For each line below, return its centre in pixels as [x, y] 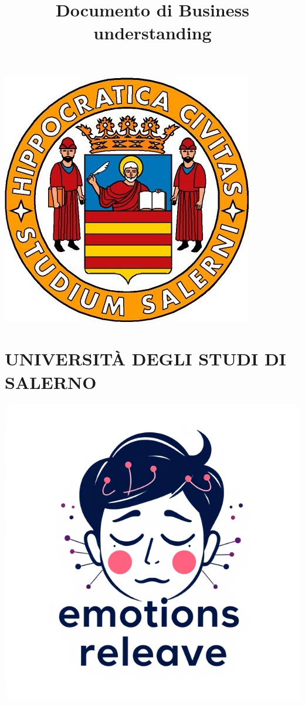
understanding [152, 33]
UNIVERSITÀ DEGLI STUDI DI [145, 359]
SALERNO [51, 382]
